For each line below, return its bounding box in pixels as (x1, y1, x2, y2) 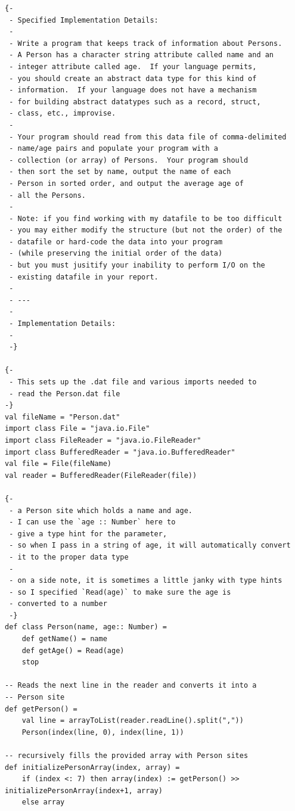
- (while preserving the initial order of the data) (9, 249, 223, 258)
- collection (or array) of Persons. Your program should (9, 156, 249, 164)
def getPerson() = (5, 704, 77, 713)
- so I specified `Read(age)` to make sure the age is (9, 588, 231, 596)
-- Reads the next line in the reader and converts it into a (5, 681, 257, 690)
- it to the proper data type (9, 552, 129, 561)
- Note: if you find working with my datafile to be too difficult (9, 214, 282, 223)
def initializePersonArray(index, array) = (5, 763, 180, 772)
